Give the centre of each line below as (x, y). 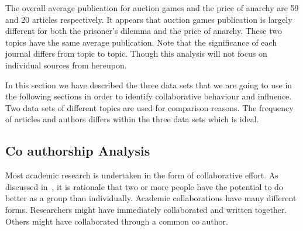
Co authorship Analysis (78, 151)
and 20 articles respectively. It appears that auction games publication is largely (149, 19)
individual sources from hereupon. (66, 65)
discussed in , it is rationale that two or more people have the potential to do (144, 186)
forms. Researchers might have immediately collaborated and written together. (146, 209)
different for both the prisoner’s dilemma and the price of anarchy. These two (144, 31)
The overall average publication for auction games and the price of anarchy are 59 (152, 8)
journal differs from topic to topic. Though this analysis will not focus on (136, 54)
